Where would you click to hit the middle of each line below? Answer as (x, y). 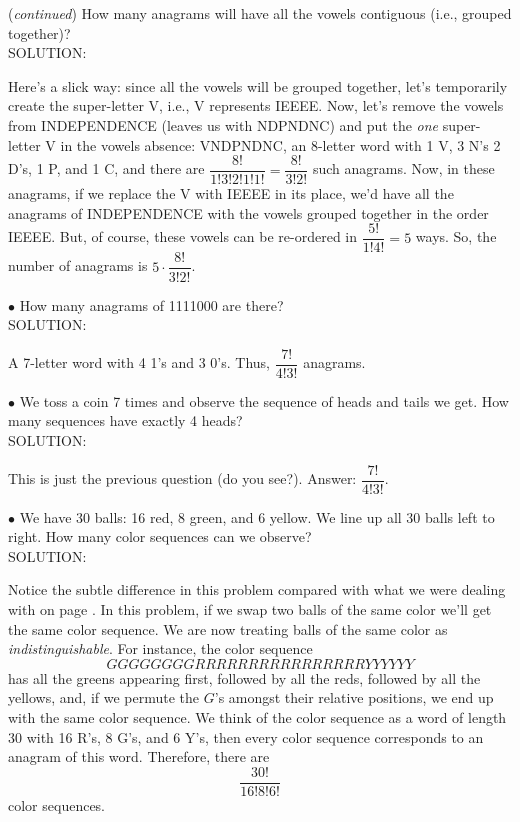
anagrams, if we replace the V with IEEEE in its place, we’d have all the (231, 193)
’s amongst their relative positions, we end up (354, 697)
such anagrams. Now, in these (403, 168)
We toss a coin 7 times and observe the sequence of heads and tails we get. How (264, 400)
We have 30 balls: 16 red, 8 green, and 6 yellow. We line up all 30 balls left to (257, 516)
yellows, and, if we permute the (104, 697)
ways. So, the (456, 236)
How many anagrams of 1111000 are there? (151, 304)
